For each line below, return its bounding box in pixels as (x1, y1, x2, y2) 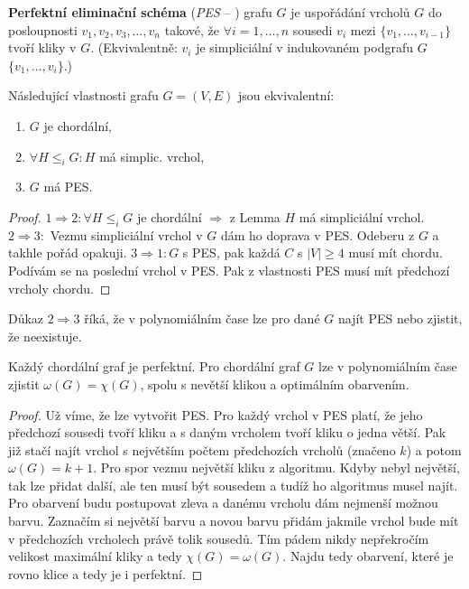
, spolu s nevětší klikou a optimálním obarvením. (140, 374, 409, 393)
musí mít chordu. (348, 243, 443, 262)
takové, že (164, 20, 219, 39)
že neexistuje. (8, 326, 82, 345)
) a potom (406, 440, 462, 459)
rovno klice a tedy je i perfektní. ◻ (8, 564, 203, 583)
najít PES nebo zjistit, (337, 309, 463, 328)
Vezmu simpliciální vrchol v (50, 225, 203, 244)
